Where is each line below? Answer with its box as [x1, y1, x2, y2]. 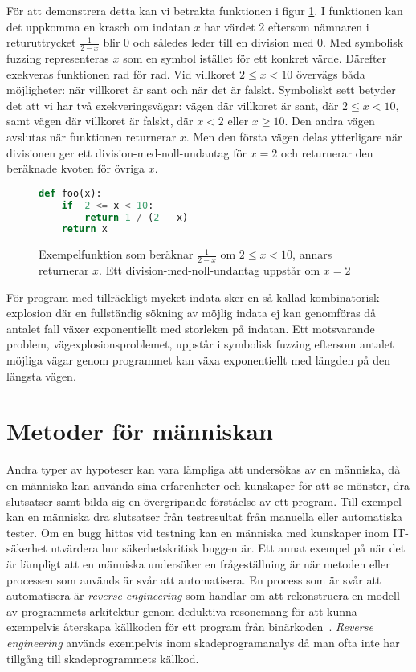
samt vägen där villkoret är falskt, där [6, 112, 194, 129]
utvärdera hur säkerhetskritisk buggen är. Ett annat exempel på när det [51, 540, 406, 556]
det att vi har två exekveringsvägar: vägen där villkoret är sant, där [6, 96, 339, 113]
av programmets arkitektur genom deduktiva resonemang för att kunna [6, 602, 357, 619]
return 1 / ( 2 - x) [84, 211, 189, 223]
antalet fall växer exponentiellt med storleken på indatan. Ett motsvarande [6, 320, 375, 336]
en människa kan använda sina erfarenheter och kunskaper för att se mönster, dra [6, 476, 410, 493]
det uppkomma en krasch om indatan [6, 18, 190, 35]
